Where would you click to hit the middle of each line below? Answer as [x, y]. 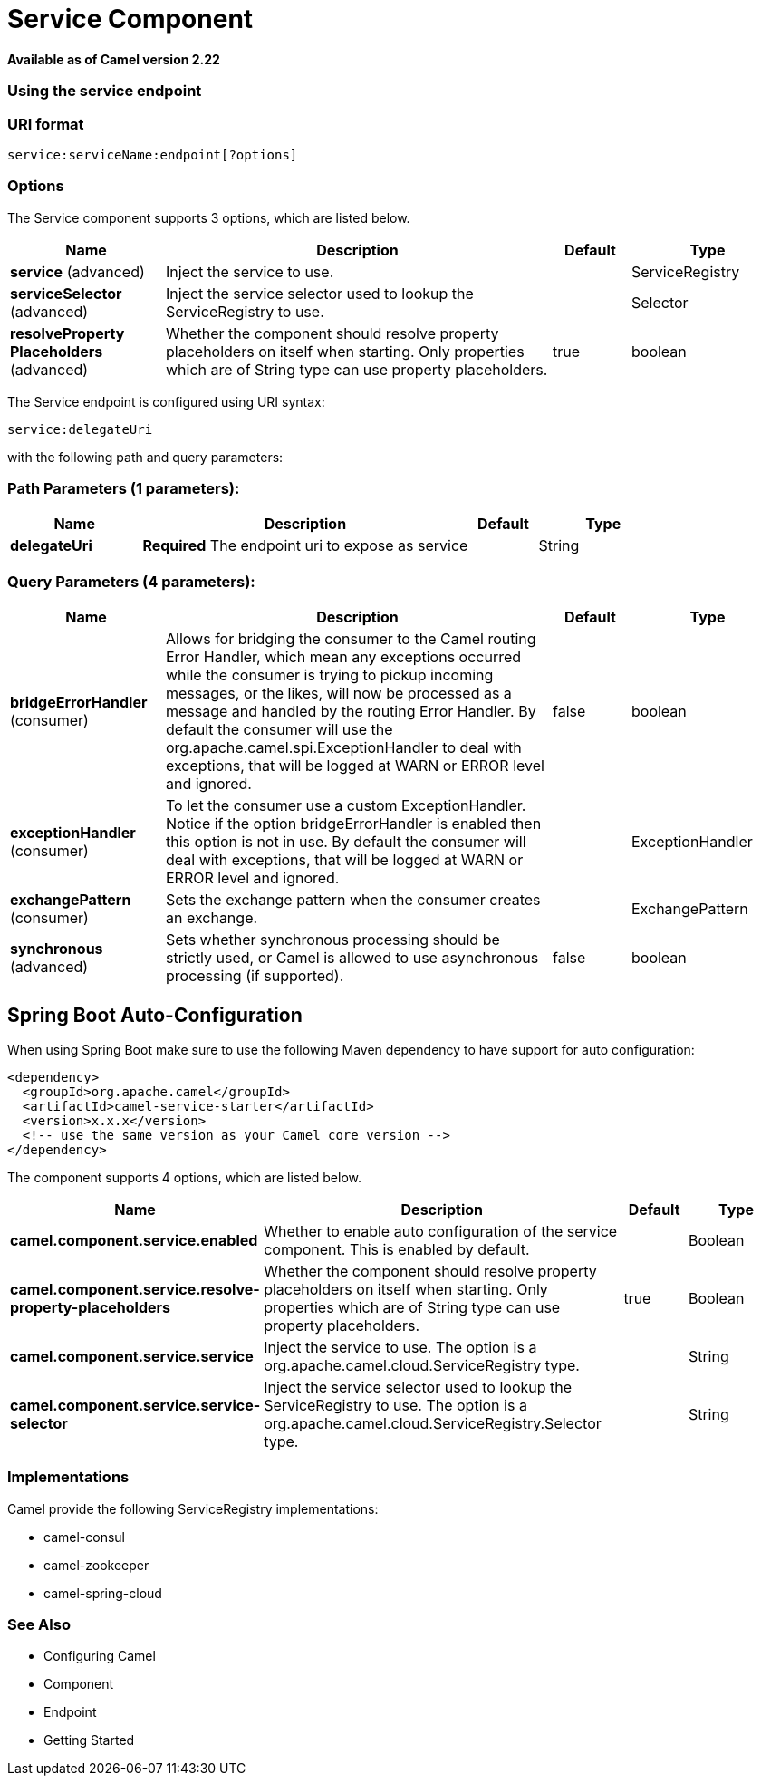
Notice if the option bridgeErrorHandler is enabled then [354, 824]
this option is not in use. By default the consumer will [346, 842]
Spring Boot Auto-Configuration [155, 1015]
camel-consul [84, 1537]
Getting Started [89, 1740]
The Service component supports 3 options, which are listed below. [209, 217]
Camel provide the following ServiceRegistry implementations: [193, 1508]
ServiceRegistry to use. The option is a [395, 1405]
